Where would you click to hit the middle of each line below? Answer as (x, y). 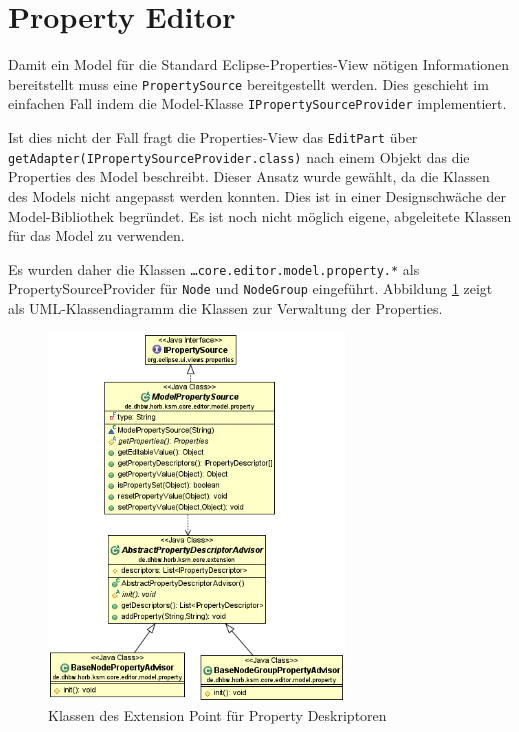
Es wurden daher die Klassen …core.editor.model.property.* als (214, 268)
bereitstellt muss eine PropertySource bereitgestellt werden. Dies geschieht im (248, 83)
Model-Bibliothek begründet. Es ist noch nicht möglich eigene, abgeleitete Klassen (260, 215)
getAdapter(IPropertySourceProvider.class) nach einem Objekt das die (239, 156)
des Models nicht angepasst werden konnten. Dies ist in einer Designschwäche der (257, 195)
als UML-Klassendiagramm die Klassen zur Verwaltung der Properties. (225, 308)
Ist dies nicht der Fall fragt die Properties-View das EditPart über (213, 137)
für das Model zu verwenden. (96, 235)
